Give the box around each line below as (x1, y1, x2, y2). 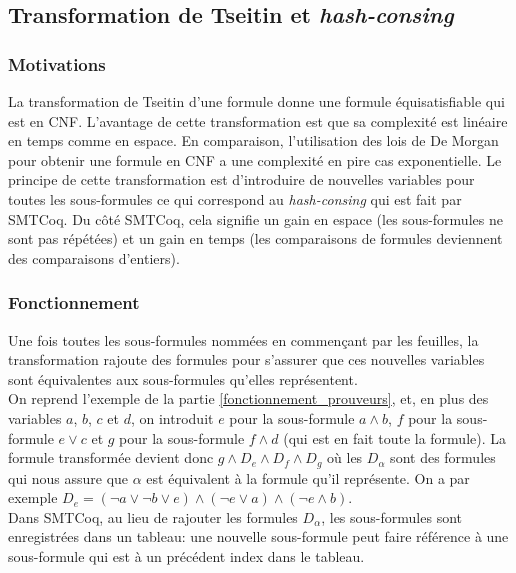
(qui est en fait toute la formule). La (283, 427, 506, 448)
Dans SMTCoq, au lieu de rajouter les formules (8, 506, 298, 527)
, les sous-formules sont (321, 506, 462, 527)
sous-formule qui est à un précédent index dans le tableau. (8, 545, 365, 566)
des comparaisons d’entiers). (8, 247, 180, 268)
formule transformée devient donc (8, 447, 214, 468)
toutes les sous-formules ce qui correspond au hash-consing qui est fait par (8, 188, 462, 209)
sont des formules (390, 447, 496, 468)
